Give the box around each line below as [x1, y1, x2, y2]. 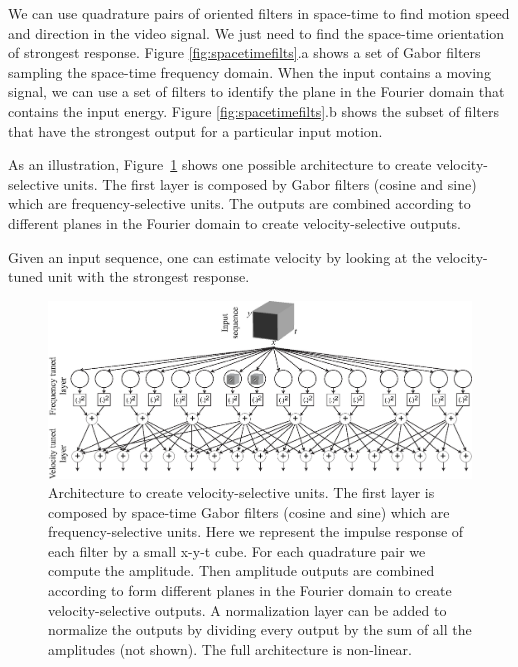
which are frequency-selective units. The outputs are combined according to [8, 193, 471, 214]
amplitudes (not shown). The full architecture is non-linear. [48, 638, 412, 659]
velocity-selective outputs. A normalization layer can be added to [48, 599, 447, 620]
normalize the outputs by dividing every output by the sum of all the [48, 619, 472, 640]
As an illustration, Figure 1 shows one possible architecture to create [8, 154, 432, 175]
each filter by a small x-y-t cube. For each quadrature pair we [48, 540, 426, 561]
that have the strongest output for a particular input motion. [8, 120, 383, 141]
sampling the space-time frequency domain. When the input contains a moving [8, 61, 491, 82]
